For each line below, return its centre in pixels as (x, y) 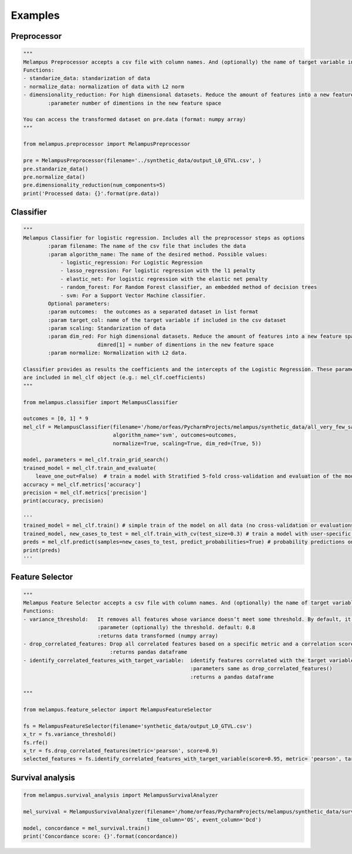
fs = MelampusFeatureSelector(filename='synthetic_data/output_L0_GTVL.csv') (138, 726)
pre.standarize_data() (56, 169)
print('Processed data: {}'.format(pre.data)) (91, 193)
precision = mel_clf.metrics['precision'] (85, 492)
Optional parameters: (79, 303)
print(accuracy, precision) (63, 501)
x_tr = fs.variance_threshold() (70, 734)
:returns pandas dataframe (148, 652)
